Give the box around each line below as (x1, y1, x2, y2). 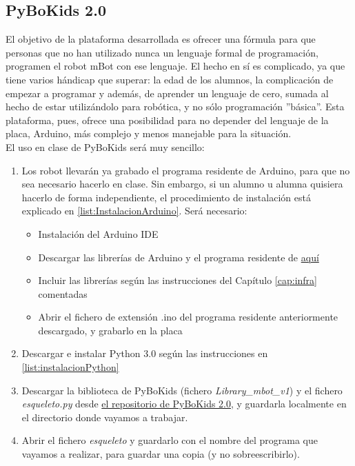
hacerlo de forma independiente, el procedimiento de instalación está (21, 190, 311, 204)
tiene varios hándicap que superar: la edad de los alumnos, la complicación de (6, 72, 334, 86)
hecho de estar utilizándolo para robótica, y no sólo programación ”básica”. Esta (6, 99, 345, 114)
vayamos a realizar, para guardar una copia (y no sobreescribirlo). (21, 447, 300, 461)
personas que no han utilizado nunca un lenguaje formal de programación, (6, 45, 318, 59)
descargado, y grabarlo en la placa (38, 323, 183, 337)
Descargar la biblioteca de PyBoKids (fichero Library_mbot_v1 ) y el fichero (21, 383, 343, 397)
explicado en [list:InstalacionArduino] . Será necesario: (21, 203, 247, 218)
